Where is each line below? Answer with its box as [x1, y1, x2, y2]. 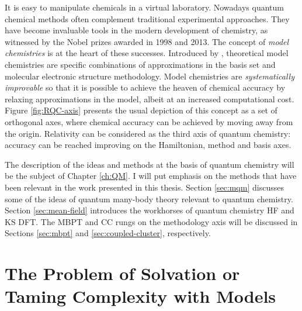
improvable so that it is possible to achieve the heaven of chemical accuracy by [5, 81, 286, 94]
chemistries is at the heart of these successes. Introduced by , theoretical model [5, 47, 289, 59]
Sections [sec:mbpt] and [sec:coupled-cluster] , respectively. [5, 227, 211, 239]
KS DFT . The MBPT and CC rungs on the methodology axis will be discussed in [5, 215, 298, 227]
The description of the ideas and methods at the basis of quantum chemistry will [5, 158, 294, 170]
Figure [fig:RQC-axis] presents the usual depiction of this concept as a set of [5, 104, 277, 116]
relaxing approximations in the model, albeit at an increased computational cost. [5, 92, 294, 105]
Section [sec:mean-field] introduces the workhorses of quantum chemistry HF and [5, 204, 294, 216]
